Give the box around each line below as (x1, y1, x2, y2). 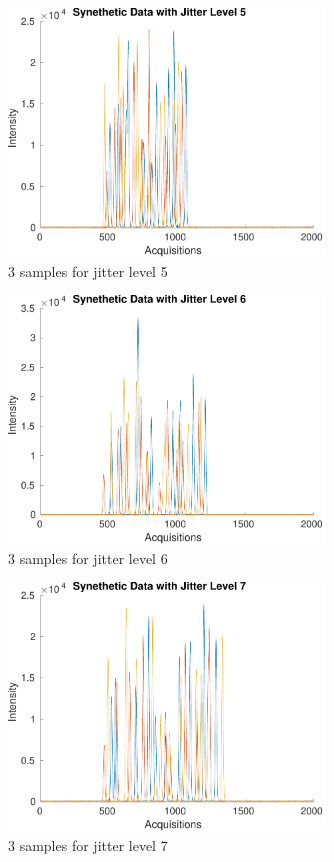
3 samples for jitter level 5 (8, 260, 168, 281)
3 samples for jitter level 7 (8, 834, 168, 855)
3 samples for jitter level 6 (8, 547, 168, 568)
